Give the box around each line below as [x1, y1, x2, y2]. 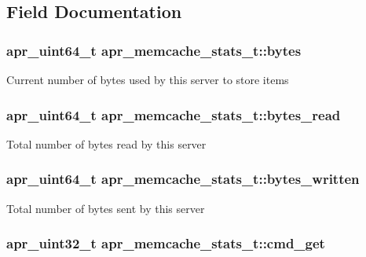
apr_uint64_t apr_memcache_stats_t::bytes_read [6, 105, 341, 124]
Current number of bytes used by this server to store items [6, 72, 289, 87]
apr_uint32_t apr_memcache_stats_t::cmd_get [6, 233, 325, 253]
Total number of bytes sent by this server [6, 200, 205, 216]
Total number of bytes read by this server [6, 135, 207, 152]
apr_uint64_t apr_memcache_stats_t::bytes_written [6, 169, 360, 189]
